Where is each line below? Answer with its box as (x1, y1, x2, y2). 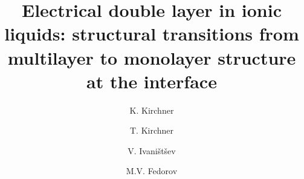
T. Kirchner (129, 124, 174, 137)
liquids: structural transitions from (4, 21, 299, 46)
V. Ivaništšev (128, 144, 176, 157)
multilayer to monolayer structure (7, 45, 296, 70)
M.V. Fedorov (126, 164, 178, 177)
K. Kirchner (129, 103, 174, 116)
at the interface (86, 68, 217, 93)
